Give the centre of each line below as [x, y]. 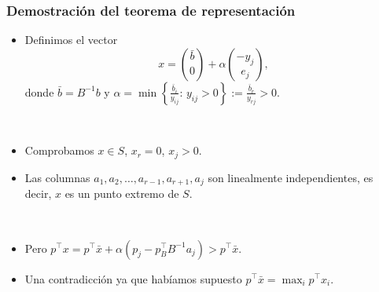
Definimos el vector [71, 40]
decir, [38, 193]
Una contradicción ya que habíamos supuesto [133, 278]
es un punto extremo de [122, 193]
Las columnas [57, 177]
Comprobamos [59, 150]
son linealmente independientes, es [291, 177]
